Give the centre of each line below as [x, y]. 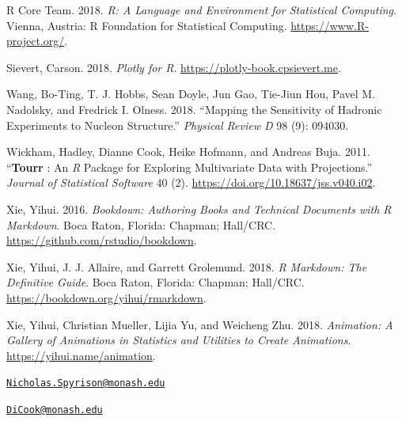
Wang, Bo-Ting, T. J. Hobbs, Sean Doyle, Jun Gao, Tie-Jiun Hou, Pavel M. [191, 94]
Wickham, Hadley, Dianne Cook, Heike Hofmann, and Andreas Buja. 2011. [188, 152]
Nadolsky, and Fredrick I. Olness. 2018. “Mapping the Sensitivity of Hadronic [194, 109]
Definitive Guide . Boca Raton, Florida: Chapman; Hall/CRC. [155, 282]
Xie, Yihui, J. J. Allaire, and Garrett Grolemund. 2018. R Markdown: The [187, 266]
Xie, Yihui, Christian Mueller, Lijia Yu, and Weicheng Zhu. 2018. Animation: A [200, 324]
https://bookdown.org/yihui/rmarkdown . [106, 297]
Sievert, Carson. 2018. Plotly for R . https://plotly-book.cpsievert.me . [174, 67]
